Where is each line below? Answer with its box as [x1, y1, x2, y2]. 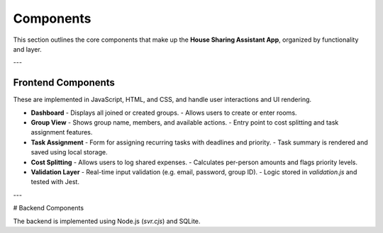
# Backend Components [13, 204, 84, 212]
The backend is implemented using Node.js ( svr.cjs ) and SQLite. [13, 217, 201, 225]
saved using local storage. [30, 148, 108, 157]
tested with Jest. [30, 178, 79, 186]
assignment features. [30, 128, 93, 137]
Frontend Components [13, 76, 115, 89]
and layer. [13, 45, 42, 53]
